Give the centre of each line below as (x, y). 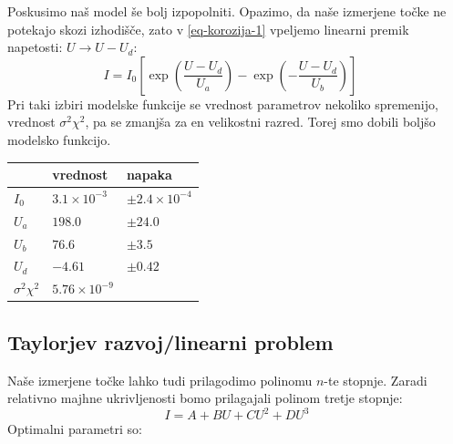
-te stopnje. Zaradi (376, 380)
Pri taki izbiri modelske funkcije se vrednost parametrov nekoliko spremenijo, (223, 103)
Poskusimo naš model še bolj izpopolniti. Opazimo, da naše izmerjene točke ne (227, 11)
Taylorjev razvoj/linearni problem (170, 341)
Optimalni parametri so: (75, 429)
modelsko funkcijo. (59, 139)
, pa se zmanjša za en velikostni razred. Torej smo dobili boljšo (260, 122)
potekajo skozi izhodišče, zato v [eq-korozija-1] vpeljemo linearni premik (208, 29)
